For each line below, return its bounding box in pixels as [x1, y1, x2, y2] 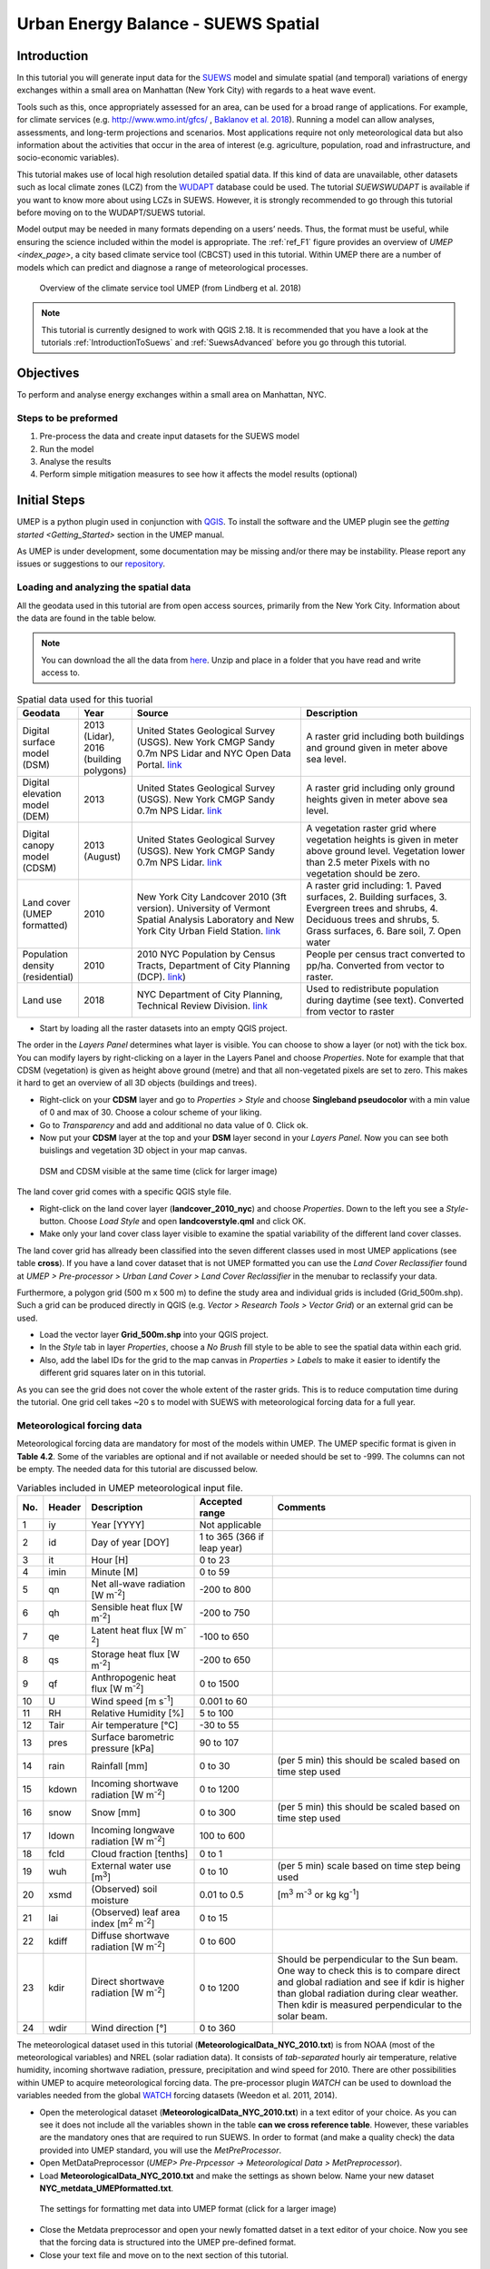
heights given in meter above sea [306, 792, 448, 805]
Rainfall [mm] [91, 1760, 149, 1772]
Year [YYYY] [91, 1518, 145, 1531]
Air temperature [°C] [91, 1719, 179, 1731]
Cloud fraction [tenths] [91, 1847, 189, 1860]
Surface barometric [91, 1731, 174, 1743]
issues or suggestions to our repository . [16, 558, 166, 569]
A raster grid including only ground [306, 781, 456, 794]
